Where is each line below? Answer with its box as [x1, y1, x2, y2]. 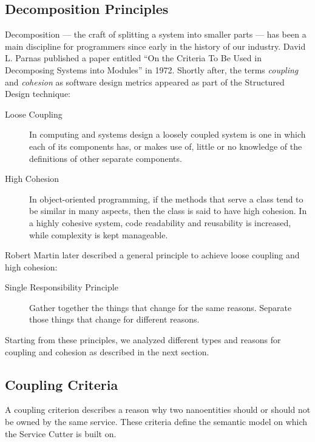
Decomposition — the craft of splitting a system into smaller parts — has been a [5, 28, 307, 41]
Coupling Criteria [5, 375, 118, 393]
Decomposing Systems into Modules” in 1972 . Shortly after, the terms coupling [5, 63, 299, 76]
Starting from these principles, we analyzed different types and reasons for [5, 333, 281, 346]
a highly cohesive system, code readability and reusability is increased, [29, 216, 291, 229]
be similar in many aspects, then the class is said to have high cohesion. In [29, 204, 307, 217]
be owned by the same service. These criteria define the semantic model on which [5, 415, 308, 428]
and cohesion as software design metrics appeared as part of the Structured [5, 75, 285, 88]
